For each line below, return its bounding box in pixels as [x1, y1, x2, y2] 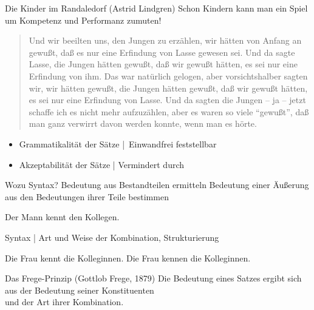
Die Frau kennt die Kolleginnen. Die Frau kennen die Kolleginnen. [5, 251, 251, 264]
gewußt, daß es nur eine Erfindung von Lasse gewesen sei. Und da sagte [29, 45, 295, 58]
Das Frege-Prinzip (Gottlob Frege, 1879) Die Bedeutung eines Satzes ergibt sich [5, 272, 302, 285]
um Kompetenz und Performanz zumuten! [5, 13, 162, 26]
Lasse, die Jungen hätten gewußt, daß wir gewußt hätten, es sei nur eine [29, 58, 298, 70]
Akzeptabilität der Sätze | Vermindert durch [19, 158, 185, 170]
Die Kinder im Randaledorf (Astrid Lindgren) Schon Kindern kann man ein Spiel [5, 2, 308, 14]
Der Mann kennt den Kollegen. [5, 211, 120, 223]
